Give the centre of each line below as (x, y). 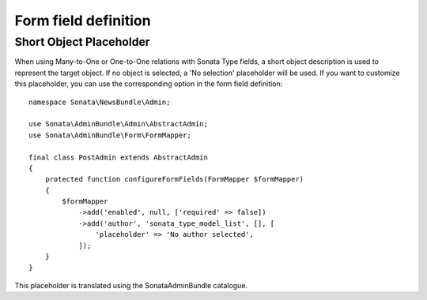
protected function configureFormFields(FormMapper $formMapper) (174, 179)
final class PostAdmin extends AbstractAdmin (119, 157)
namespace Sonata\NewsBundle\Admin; (100, 102)
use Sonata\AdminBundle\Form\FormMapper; (110, 135)
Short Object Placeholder (82, 42)
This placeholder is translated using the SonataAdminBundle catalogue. (131, 285)
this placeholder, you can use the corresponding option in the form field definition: (149, 84)
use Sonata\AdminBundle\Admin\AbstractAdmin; (119, 124)
